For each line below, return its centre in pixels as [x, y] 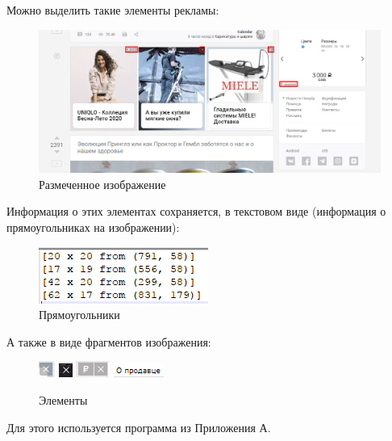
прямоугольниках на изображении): [93, 227]
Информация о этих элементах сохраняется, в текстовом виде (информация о [196, 211]
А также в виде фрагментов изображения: [109, 341]
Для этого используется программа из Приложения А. [139, 427]
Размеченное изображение [102, 184]
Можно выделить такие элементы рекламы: [113, 10]
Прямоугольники [79, 315]
